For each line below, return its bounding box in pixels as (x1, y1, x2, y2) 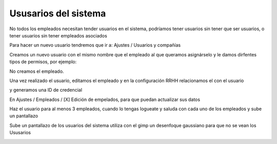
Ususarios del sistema (9, 8, 106, 19)
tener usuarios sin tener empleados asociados (9, 32, 107, 38)
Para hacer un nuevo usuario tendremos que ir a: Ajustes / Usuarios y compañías (9, 42, 181, 48)
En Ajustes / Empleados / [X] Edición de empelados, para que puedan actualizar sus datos (9, 96, 200, 102)
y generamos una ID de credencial (9, 87, 82, 93)
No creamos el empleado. (9, 68, 64, 74)
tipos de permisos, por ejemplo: (9, 59, 77, 65)
